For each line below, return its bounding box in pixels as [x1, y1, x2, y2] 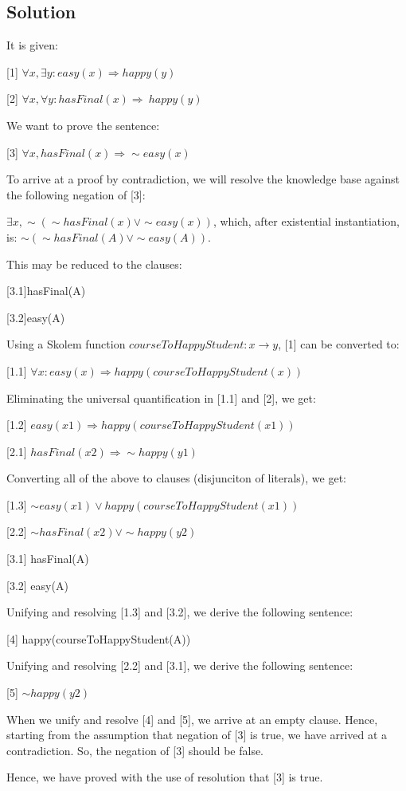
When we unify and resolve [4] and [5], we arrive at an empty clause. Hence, [6, 710, 378, 727]
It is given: [6, 37, 59, 53]
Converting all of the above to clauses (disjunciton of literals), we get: [6, 470, 346, 486]
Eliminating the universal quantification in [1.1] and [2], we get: [6, 389, 316, 406]
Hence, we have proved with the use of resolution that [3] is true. [6, 769, 323, 785]
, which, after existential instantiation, [213, 213, 400, 230]
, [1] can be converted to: [278, 336, 400, 352]
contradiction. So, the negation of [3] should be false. [6, 742, 264, 758]
